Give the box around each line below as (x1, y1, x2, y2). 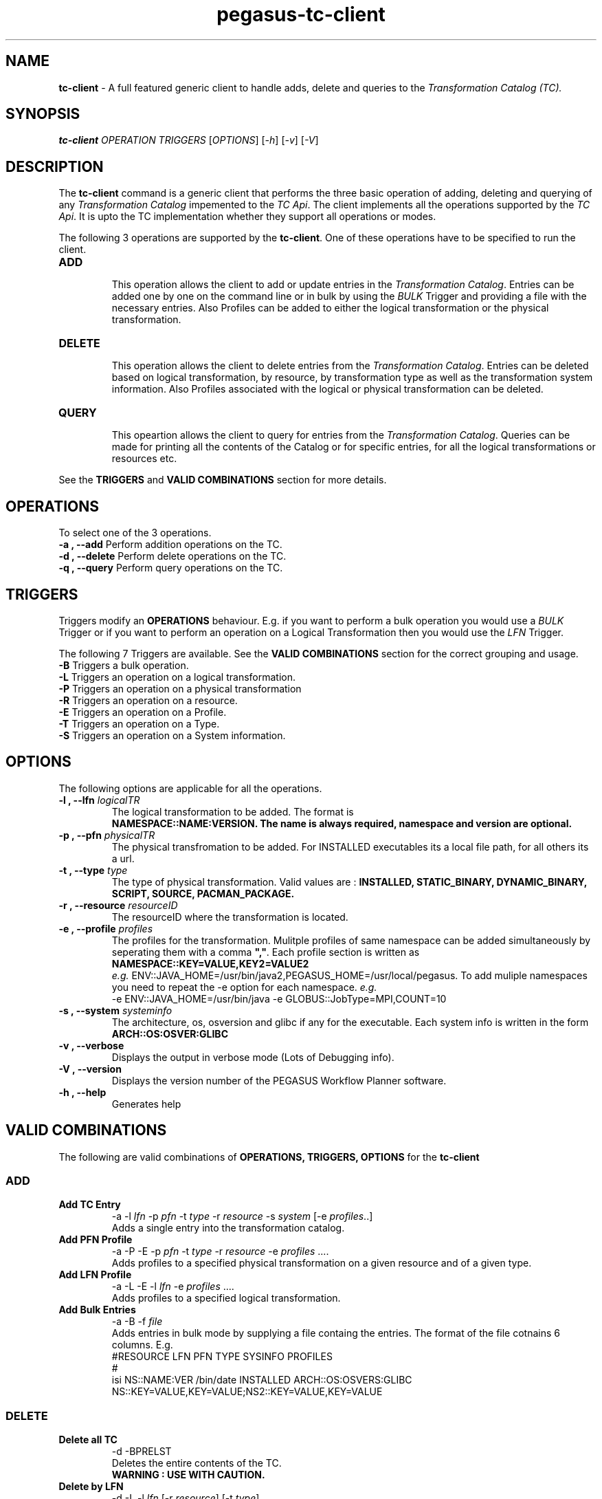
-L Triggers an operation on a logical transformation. (58, 670, 296, 683)
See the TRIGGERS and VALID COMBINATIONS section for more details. (58, 474, 387, 486)
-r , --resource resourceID (58, 899, 178, 911)
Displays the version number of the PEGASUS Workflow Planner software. (111, 1074, 447, 1086)
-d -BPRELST (111, 1445, 172, 1458)
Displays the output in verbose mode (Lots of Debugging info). (111, 1051, 394, 1063)
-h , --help (58, 1086, 107, 1098)
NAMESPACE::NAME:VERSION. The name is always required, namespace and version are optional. (111, 817, 572, 829)
